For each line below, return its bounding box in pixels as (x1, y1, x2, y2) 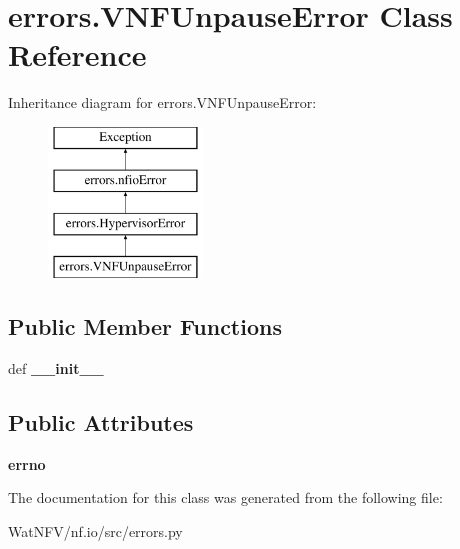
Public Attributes (8, 406, 194, 437)
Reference (8, 34, 147, 75)
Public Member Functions (8, 311, 282, 342)
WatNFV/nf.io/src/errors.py (8, 520, 183, 541)
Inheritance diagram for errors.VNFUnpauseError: (8, 92, 317, 113)
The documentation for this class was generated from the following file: (8, 487, 443, 508)
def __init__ (8, 357, 104, 378)
